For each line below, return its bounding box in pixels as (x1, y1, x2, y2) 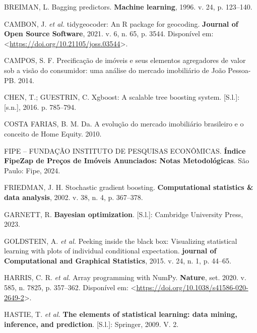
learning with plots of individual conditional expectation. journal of (4, 245, 217, 256)
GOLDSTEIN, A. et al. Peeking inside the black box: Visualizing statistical (4, 235, 237, 246)
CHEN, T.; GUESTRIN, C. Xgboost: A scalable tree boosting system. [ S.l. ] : (4, 92, 240, 102)
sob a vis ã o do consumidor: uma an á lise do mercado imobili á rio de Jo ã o (4, 64, 226, 75)
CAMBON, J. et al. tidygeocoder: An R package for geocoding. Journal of (4, 18, 238, 29)
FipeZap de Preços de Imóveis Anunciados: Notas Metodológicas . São (4, 155, 249, 166)
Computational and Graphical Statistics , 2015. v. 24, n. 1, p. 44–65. (4, 255, 231, 265)
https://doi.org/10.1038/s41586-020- (136, 282, 248, 293)
